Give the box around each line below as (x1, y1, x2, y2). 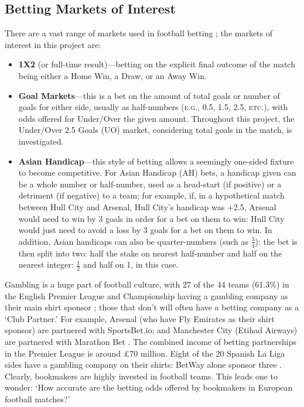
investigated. (18, 135, 64, 147)
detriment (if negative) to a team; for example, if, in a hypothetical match (18, 189, 285, 201)
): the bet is (255, 235, 298, 247)
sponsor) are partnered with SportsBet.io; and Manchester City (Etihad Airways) (5, 324, 298, 336)
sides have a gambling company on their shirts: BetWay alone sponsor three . (5, 358, 282, 371)
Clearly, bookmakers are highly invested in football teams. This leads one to (5, 370, 278, 382)
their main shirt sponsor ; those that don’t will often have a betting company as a (5, 301, 299, 313)
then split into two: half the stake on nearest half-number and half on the (18, 247, 282, 259)
